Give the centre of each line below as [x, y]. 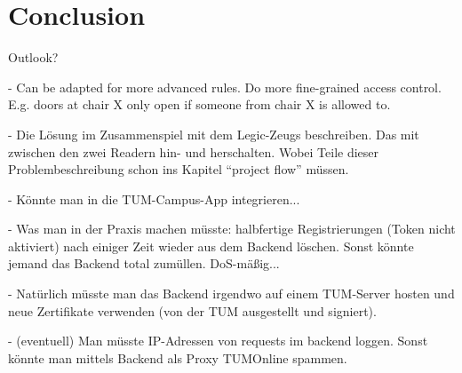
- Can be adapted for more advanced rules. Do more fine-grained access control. [225, 87]
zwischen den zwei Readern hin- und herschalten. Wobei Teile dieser [194, 151]
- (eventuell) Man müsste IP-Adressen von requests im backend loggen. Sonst [218, 341]
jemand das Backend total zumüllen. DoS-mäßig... [144, 263]
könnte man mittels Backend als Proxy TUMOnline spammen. [178, 357]
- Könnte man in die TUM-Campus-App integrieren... [154, 198]
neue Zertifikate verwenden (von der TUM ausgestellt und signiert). [192, 310]
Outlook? [33, 57]
